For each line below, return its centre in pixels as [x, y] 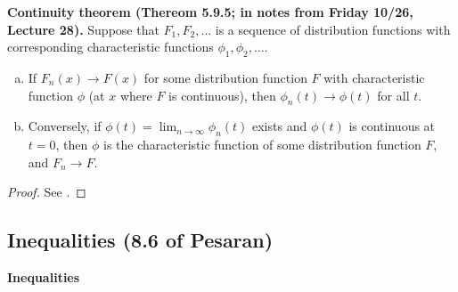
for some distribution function [225, 77]
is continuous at [392, 126]
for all [393, 95]
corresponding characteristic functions [110, 47]
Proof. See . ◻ [47, 192]
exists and [280, 126]
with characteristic [374, 77]
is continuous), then [222, 95]
